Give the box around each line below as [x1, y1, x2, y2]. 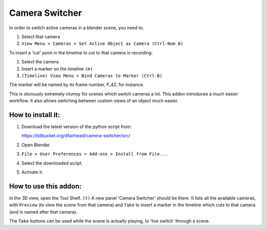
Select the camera [21, 59, 59, 65]
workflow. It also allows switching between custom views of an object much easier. [9, 98, 178, 104]
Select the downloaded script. [21, 160, 83, 166]
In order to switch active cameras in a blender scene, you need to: [9, 25, 144, 31]
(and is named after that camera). [9, 209, 78, 215]
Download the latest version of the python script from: [21, 124, 132, 130]
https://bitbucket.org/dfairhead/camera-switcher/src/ [21, 133, 131, 138]
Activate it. [21, 169, 44, 175]
